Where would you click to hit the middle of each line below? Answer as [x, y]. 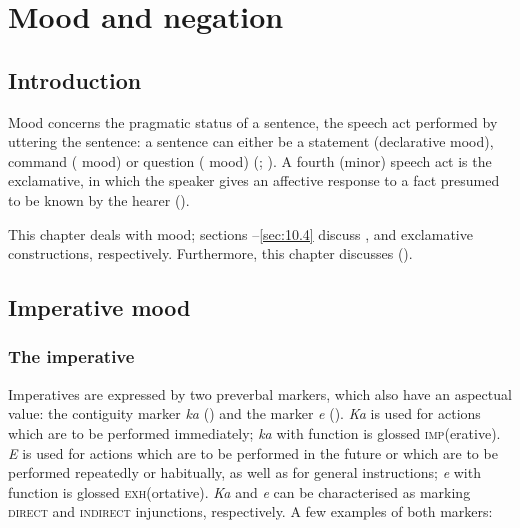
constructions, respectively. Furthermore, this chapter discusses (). [210, 253]
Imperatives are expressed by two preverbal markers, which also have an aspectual [260, 393]
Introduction [75, 79]
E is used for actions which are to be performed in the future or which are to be [253, 452]
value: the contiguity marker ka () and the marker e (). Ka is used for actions [244, 413]
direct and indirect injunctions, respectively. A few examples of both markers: [250, 511]
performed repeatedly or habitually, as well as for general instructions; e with [244, 472]
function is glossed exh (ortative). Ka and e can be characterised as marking [239, 491]
